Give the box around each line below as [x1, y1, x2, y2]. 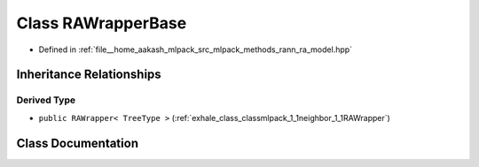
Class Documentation [16, 135, 139, 150]
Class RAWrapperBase [16, 13, 187, 33]
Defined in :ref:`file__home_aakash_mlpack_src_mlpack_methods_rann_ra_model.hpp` [38, 44, 353, 55]
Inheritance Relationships [16, 67, 161, 82]
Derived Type [16, 94, 75, 106]
